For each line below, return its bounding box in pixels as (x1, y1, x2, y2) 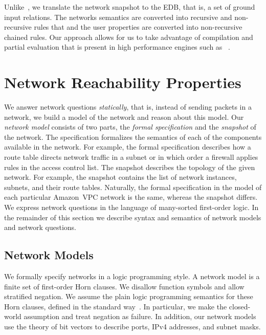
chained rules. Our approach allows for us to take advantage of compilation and (4, 31, 253, 42)
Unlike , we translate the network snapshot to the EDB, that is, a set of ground (4, 2, 255, 12)
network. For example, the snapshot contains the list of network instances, (4, 172, 237, 182)
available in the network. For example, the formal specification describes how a (4, 141, 251, 152)
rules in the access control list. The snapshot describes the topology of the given (4, 161, 255, 172)
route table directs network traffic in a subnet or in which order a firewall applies (4, 152, 258, 162)
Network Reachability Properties (4, 72, 241, 93)
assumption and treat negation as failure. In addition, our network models (24, 311, 256, 322)
